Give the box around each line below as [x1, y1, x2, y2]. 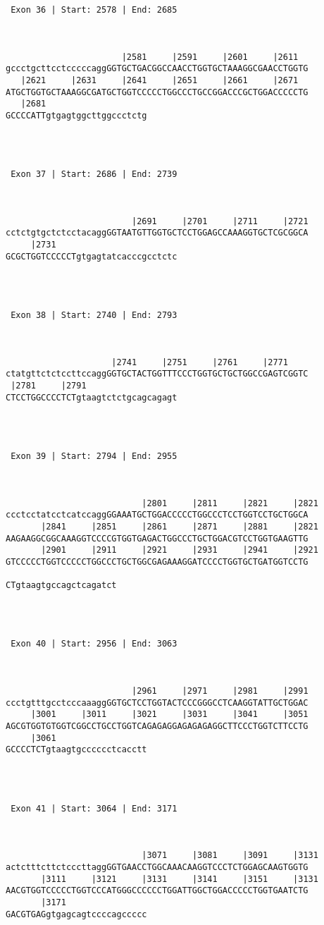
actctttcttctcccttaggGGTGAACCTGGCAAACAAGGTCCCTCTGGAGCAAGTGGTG [6, 862, 309, 872]
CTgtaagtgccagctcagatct [6, 580, 117, 591]
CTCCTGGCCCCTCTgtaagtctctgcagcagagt [6, 392, 177, 403]
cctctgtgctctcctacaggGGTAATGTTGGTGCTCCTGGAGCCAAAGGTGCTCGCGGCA [6, 228, 309, 238]
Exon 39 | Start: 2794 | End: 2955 [11, 451, 177, 461]
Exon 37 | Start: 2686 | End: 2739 [11, 169, 177, 180]
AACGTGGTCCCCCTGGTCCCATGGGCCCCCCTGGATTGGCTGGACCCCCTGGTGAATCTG [6, 886, 309, 896]
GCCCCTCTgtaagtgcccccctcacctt [6, 745, 147, 755]
